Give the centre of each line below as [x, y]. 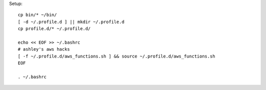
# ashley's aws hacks [44, 49]
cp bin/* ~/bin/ [37, 15]
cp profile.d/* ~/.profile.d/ [54, 29]
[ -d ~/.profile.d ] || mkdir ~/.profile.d [71, 22]
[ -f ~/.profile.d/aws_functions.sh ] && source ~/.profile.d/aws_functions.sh [116, 56]
